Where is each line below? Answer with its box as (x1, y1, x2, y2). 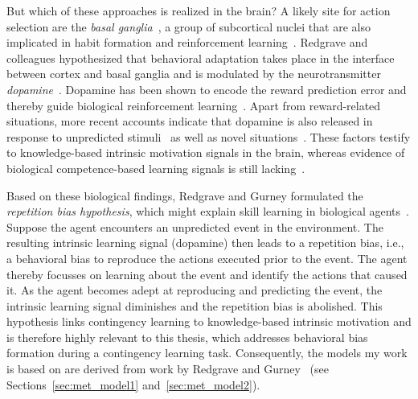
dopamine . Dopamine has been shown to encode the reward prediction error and (6, 80, 407, 97)
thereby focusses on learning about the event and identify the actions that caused (6, 265, 408, 282)
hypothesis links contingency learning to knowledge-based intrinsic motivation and (6, 313, 412, 330)
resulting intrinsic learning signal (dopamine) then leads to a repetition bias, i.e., (6, 234, 404, 251)
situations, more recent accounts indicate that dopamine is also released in (6, 113, 373, 130)
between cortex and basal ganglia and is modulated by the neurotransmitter (6, 65, 381, 82)
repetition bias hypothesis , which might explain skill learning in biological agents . (6, 203, 409, 220)
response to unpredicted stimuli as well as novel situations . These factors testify (6, 128, 411, 145)
